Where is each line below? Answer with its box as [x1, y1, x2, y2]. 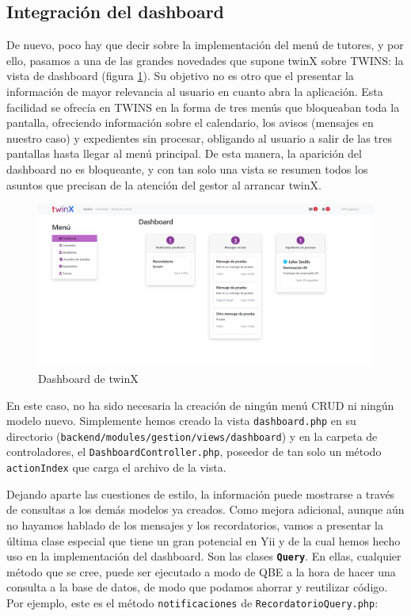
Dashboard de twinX [38, 369, 139, 386]
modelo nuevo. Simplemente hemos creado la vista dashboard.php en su [6, 412, 356, 429]
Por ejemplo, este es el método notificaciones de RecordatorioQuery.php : [6, 594, 379, 610]
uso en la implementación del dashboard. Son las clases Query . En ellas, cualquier [6, 548, 401, 564]
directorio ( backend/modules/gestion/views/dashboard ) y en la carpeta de [6, 427, 378, 444]
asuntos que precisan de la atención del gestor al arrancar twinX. [6, 176, 322, 193]
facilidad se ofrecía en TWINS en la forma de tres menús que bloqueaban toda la [6, 98, 400, 115]
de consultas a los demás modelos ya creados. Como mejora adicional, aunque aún [6, 501, 405, 518]
